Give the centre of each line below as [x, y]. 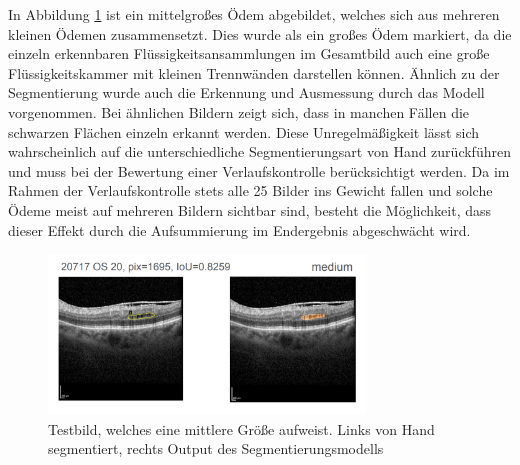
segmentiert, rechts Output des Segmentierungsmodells [216, 448]
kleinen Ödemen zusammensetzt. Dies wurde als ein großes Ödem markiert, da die [260, 33]
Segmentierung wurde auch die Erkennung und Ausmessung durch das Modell [246, 92]
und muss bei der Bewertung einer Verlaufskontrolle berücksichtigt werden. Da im [259, 170]
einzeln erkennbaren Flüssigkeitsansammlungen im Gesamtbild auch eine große [249, 53]
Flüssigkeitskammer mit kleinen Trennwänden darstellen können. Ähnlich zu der [254, 72]
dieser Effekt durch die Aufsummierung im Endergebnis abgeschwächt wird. [239, 229]
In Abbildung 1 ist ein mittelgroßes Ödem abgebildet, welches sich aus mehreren [254, 14]
